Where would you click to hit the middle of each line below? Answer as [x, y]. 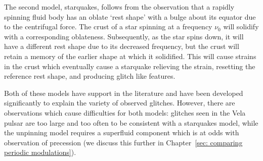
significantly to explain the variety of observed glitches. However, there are [120, 103]
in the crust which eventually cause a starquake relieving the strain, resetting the [130, 66]
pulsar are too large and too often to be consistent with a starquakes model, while [131, 122]
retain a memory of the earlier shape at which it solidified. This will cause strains [130, 56]
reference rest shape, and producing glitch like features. [90, 76]
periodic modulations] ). [40, 152]
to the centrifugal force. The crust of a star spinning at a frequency [108, 26]
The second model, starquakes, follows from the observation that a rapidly [119, 7]
